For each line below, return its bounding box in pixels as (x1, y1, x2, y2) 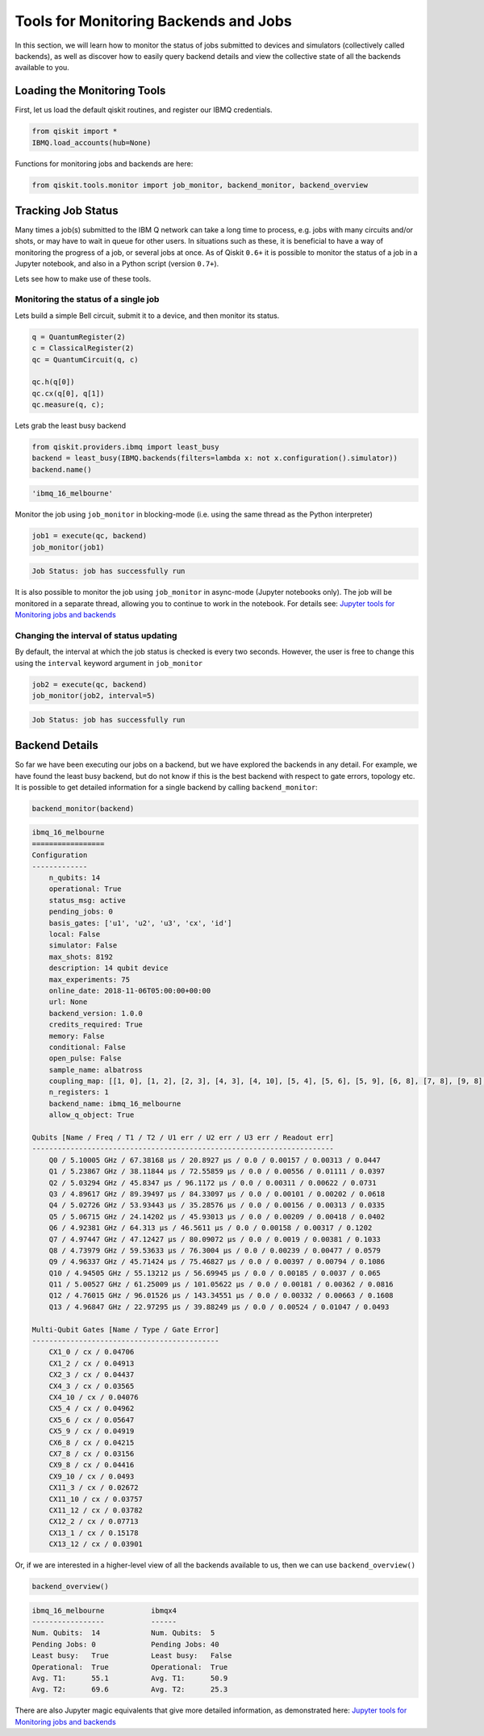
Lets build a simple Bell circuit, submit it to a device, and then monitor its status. (15, 311, 280, 320)
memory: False (48, 1031, 105, 1040)
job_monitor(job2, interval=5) (31, 691, 156, 701)
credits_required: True (48, 1020, 143, 1029)
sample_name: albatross (48, 1065, 143, 1074)
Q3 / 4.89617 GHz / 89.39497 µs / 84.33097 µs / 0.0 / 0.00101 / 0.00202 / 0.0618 (48, 1189, 386, 1198)
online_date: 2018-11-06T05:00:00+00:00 (48, 985, 211, 995)
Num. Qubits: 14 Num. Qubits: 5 (31, 1629, 215, 1638)
